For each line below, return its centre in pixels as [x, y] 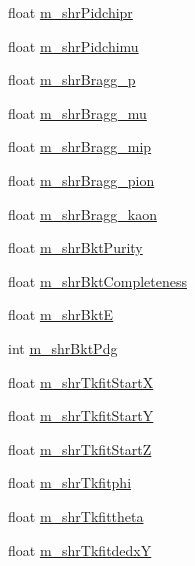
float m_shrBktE [61, 314]
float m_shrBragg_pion [81, 179]
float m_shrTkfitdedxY [80, 549]
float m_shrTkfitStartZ [80, 448]
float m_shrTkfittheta [76, 515]
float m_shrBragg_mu [77, 112]
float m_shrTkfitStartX [81, 381]
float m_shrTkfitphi [70, 482]
